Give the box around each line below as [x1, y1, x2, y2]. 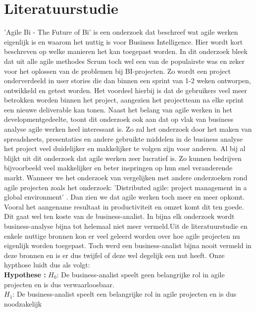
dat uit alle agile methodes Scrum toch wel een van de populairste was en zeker [4, 55, 245, 66]
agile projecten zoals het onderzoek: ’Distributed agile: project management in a [4, 182, 247, 192]
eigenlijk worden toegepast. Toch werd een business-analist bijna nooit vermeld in [4, 240, 252, 251]
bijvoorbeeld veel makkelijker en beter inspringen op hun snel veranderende [4, 162, 233, 173]
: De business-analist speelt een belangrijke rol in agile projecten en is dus [12, 289, 237, 299]
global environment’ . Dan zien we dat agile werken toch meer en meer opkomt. [4, 192, 245, 202]
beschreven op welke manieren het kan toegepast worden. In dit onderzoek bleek [4, 46, 248, 56]
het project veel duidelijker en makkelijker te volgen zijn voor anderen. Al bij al [4, 143, 246, 154]
